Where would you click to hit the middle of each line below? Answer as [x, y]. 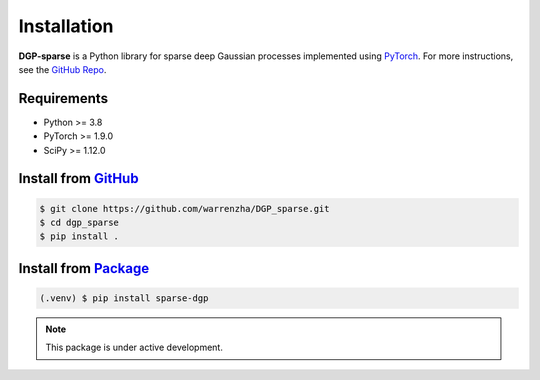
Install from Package [84, 268]
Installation [66, 26]
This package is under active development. [134, 347]
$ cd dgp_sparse [79, 223]
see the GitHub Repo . [62, 69]
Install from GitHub [78, 178]
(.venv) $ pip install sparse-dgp [124, 298]
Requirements [63, 98]
